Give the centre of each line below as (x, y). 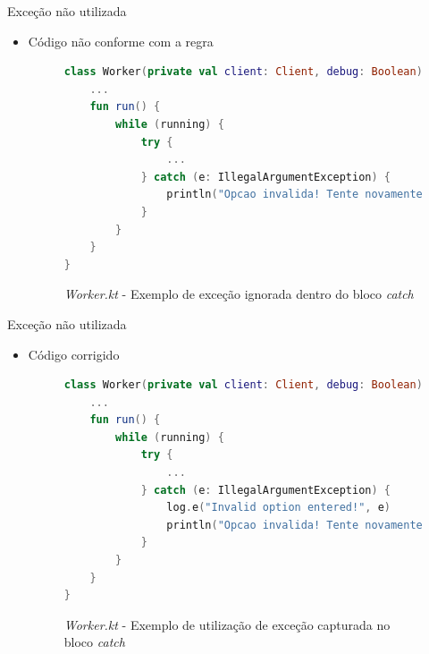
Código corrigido (74, 354)
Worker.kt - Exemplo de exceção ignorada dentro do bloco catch (239, 294)
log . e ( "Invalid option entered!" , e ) (278, 508)
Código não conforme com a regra (121, 41)
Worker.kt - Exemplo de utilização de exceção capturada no (227, 624)
